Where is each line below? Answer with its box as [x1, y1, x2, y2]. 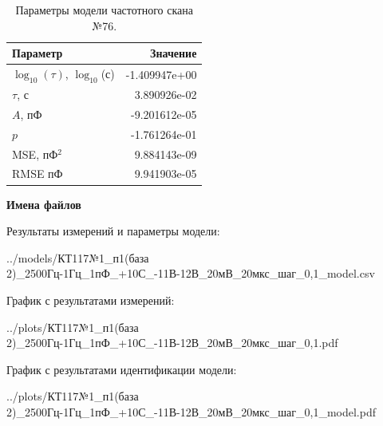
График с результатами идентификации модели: [6, 361, 237, 377]
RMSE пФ [12, 165, 63, 182]
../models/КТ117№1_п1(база [6, 249, 149, 266]
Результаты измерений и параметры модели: [6, 223, 220, 239]
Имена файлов [6, 195, 81, 212]
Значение [150, 45, 197, 61]
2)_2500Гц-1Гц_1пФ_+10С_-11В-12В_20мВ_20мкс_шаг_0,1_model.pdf [6, 403, 376, 420]
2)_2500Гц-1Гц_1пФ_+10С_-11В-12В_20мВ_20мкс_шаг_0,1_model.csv [6, 265, 375, 282]
